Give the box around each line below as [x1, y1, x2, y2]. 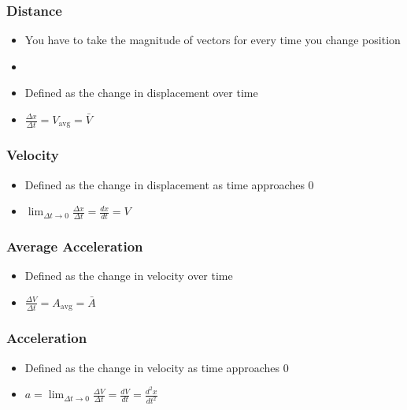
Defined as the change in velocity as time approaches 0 [24, 359, 289, 375]
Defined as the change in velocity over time [24, 267, 233, 284]
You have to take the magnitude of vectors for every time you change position [24, 32, 401, 48]
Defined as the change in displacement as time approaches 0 [24, 176, 314, 192]
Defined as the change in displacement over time [24, 84, 258, 101]
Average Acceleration [6, 237, 143, 256]
